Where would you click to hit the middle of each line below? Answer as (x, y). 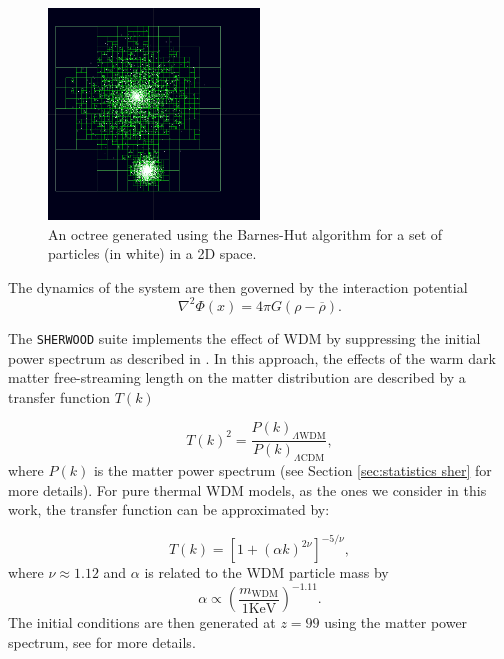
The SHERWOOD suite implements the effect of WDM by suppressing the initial (244, 337)
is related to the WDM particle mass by (266, 572)
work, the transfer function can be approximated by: (169, 509)
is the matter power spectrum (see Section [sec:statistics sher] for (292, 469)
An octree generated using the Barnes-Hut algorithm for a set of (245, 233)
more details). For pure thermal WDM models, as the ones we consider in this (247, 489)
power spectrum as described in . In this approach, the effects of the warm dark (252, 357)
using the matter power (396, 622)
